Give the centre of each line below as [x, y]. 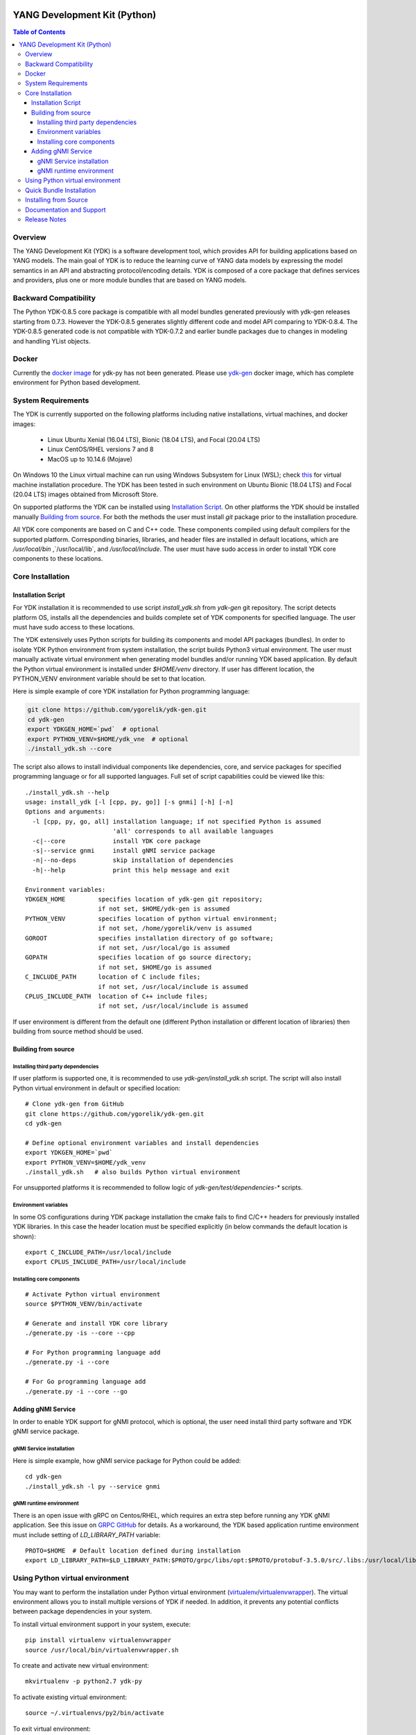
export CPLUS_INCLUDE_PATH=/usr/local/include [106, 1262]
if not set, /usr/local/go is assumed [164, 948]
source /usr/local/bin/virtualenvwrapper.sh [102, 1650]
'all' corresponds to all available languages [193, 831]
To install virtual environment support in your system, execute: [102, 1624]
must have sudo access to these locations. [74, 627]
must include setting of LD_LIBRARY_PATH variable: [87, 1534]
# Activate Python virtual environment [93, 1294]
